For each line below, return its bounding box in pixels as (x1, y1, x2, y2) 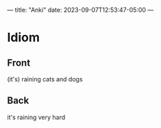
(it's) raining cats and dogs (7, 75, 84, 83)
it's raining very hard (7, 113, 66, 121)
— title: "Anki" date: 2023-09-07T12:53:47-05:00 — (7, 6, 154, 14)
